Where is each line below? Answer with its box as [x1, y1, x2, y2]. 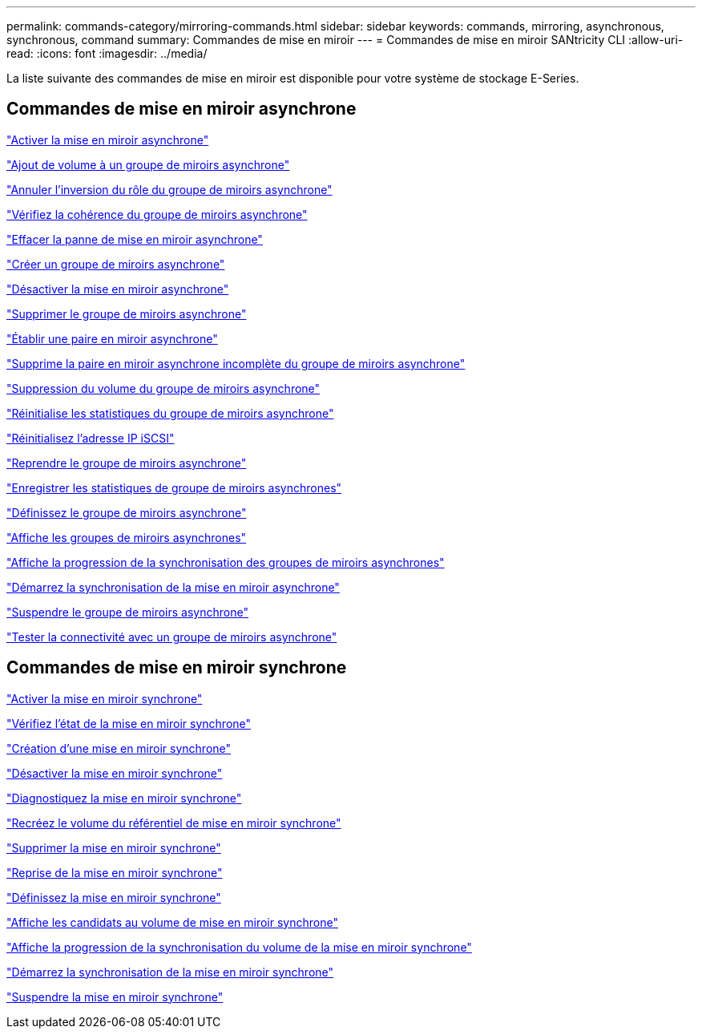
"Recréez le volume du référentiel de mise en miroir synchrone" [6, 815, 341, 830]
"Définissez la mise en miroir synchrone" [6, 890, 221, 904]
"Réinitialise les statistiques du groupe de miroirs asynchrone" [6, 406, 334, 420]
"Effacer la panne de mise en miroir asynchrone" [6, 232, 263, 246]
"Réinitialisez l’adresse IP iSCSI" [6, 431, 175, 445]
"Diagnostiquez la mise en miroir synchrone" [6, 790, 242, 805]
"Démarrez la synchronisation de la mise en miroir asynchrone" [6, 580, 340, 594]
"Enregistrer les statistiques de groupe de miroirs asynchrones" [6, 480, 342, 495]
